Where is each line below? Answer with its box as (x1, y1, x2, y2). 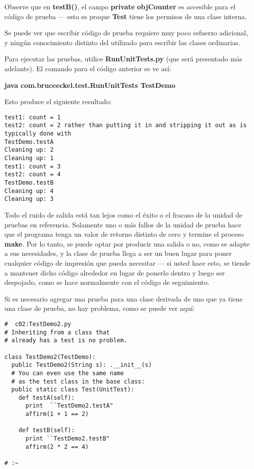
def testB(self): (18, 427, 75, 434)
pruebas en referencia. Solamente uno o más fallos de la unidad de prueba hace (4, 219, 241, 229)
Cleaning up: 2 (4, 146, 54, 154)
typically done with (4, 130, 72, 138)
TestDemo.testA (4, 138, 54, 145)
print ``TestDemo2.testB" (25, 435, 110, 442)
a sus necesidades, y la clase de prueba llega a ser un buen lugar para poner (4, 248, 232, 258)
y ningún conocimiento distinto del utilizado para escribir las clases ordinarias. (4, 37, 240, 47)
